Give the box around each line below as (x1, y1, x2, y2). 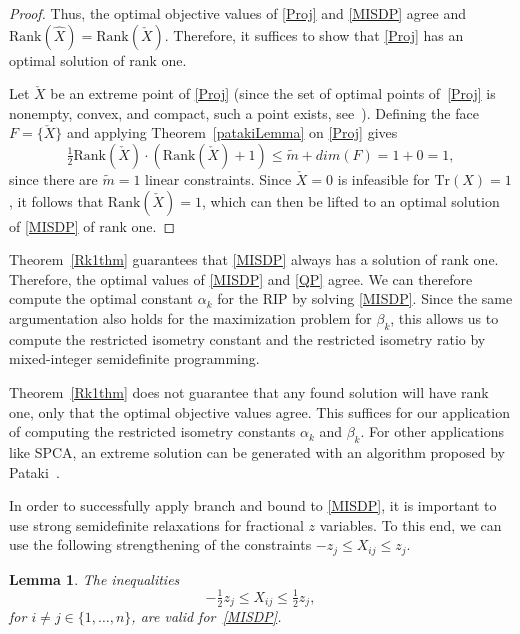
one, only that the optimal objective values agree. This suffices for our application (9, 401, 510, 422)
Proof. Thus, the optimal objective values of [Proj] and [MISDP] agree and (9, 3, 466, 23)
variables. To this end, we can (319, 514, 502, 535)
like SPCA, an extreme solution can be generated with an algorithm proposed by (9, 441, 505, 462)
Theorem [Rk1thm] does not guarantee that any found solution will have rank (9, 381, 489, 402)
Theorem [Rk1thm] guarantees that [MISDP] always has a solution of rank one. (9, 249, 499, 270)
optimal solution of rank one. (9, 49, 187, 70)
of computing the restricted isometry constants (9, 421, 296, 442)
